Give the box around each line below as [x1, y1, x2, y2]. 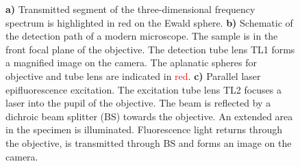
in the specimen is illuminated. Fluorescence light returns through [5, 122, 282, 137]
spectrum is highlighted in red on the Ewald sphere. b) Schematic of [5, 15, 293, 29]
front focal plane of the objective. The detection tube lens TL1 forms [5, 42, 295, 56]
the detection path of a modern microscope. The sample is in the [5, 29, 278, 43]
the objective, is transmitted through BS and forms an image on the [5, 135, 292, 150]
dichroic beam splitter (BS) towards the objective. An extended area [5, 109, 293, 123]
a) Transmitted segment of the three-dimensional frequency [5, 2, 255, 16]
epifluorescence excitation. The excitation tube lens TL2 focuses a [5, 82, 282, 96]
